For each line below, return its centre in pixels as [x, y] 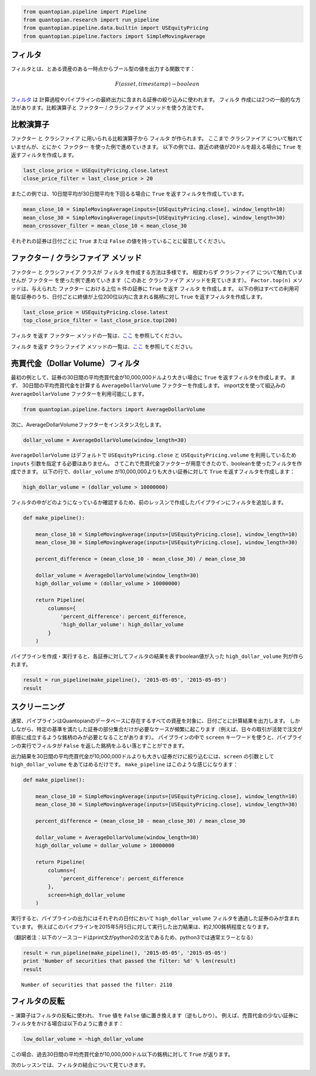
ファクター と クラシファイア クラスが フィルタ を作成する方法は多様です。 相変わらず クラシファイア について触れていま [157, 272]
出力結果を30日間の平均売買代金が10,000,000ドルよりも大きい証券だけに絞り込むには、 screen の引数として [142, 756]
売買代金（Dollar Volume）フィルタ [75, 363]
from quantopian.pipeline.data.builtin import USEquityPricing [116, 28]
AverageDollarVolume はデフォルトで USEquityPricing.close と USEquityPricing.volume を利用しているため [154, 455]
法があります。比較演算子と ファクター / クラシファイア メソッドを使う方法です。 [109, 108]
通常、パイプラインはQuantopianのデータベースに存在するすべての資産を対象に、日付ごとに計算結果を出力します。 [150, 721]
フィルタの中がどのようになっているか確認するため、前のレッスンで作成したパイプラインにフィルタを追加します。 [149, 503]
